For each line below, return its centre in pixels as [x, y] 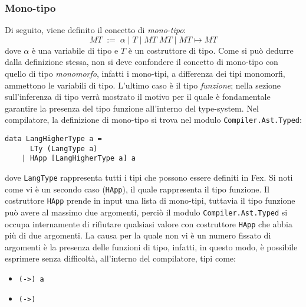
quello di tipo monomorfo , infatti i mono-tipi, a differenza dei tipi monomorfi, [145, 73]
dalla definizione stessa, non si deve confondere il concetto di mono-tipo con [142, 62]
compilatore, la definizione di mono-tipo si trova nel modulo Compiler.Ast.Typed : [153, 120]
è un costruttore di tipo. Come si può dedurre [211, 50]
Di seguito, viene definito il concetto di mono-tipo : [96, 30]
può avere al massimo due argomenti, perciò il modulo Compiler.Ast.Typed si [146, 212]
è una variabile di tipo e [75, 50]
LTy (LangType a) [64, 148]
